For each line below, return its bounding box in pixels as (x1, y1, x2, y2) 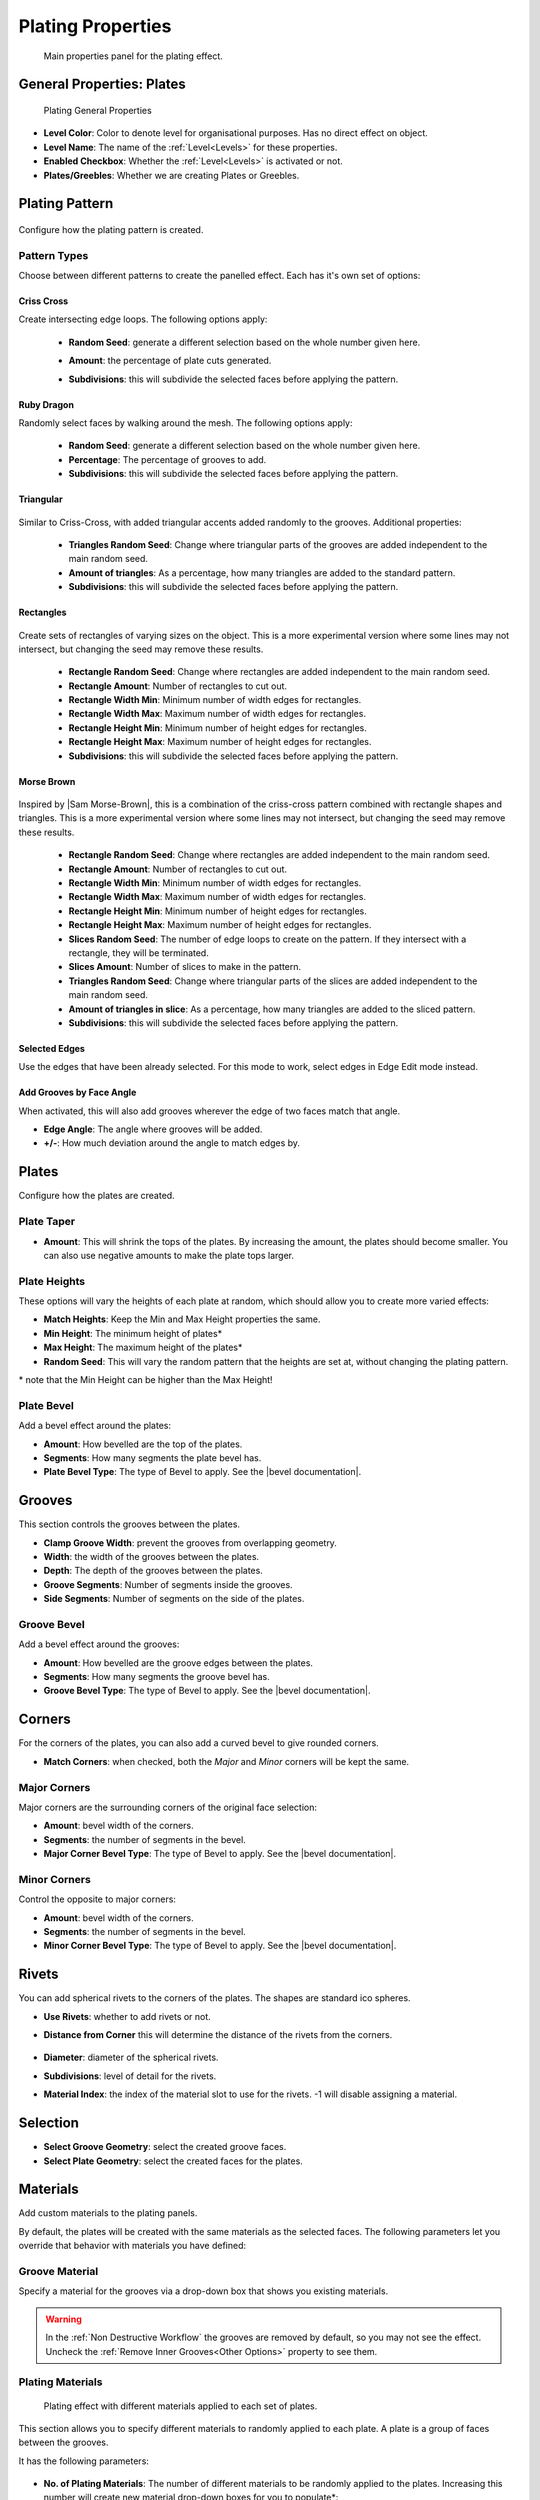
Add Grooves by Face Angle (18, 1086, 137, 1099)
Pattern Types (18, 248, 89, 262)
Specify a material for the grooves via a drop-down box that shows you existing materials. (18, 2285, 389, 2297)
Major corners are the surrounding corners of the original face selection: (18, 1801, 317, 1813)
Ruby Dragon (18, 398, 75, 410)
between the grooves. (18, 2436, 109, 2449)
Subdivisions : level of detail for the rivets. (43, 2070, 217, 2082)
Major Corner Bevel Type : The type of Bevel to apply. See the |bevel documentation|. (43, 1848, 397, 1860)
